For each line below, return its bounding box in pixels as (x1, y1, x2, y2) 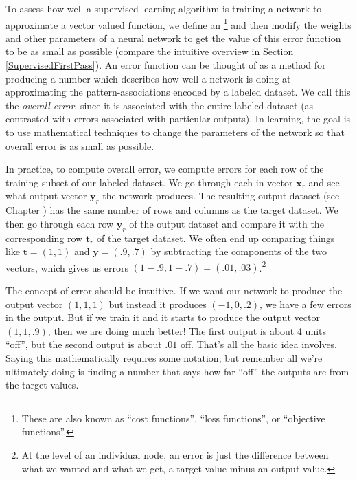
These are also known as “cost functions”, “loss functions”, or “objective (21, 411, 325, 425)
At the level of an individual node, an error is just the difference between (21, 447, 329, 461)
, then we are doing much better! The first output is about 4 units (47, 323, 327, 338)
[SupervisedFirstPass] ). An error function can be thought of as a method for (5, 58, 326, 72)
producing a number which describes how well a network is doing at (5, 71, 291, 85)
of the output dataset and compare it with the (129, 216, 324, 230)
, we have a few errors (260, 296, 352, 311)
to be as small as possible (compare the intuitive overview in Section (5, 44, 294, 58)
